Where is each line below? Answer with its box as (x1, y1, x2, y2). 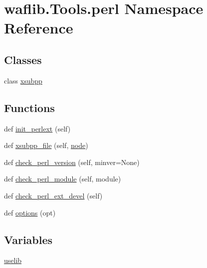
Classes (4, 51, 42, 67)
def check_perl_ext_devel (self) (4, 190, 103, 200)
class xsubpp (4, 75, 42, 85)
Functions (4, 99, 55, 115)
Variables (4, 231, 53, 247)
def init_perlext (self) (4, 123, 71, 133)
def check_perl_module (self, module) (4, 173, 121, 184)
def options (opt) (4, 207, 56, 217)
